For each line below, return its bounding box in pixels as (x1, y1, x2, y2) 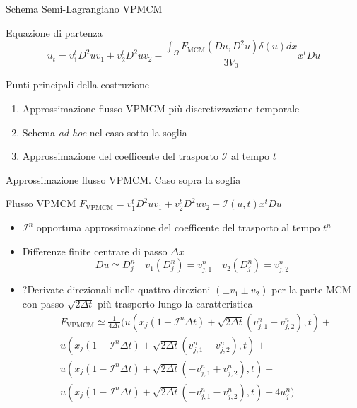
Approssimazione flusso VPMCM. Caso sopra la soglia (6, 172, 241, 187)
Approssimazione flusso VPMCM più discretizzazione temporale (22, 101, 300, 116)
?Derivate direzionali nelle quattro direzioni (22, 282, 211, 297)
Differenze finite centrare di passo (22, 243, 168, 258)
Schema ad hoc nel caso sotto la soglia (22, 124, 187, 139)
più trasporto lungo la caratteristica (98, 296, 253, 310)
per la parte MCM (271, 282, 351, 297)
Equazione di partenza (6, 25, 103, 40)
